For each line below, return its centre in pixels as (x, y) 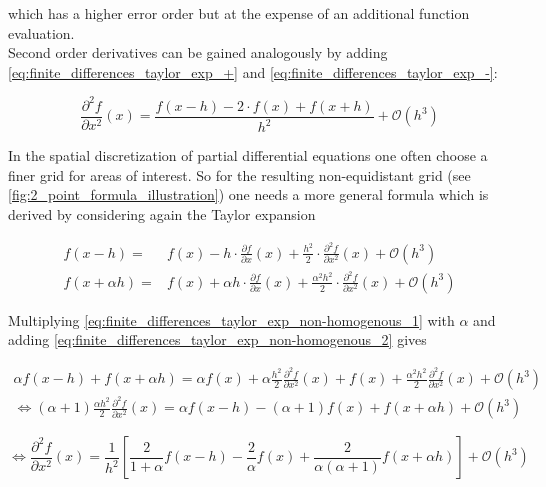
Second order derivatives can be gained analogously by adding (198, 52)
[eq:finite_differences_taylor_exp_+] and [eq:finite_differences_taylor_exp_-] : (253, 71)
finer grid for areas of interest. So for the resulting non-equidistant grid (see (239, 174)
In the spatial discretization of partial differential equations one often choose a (248, 155)
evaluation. (41, 32)
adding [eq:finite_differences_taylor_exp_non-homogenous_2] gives (217, 339)
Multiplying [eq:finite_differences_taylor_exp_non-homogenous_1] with (231, 319)
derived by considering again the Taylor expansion (162, 214)
